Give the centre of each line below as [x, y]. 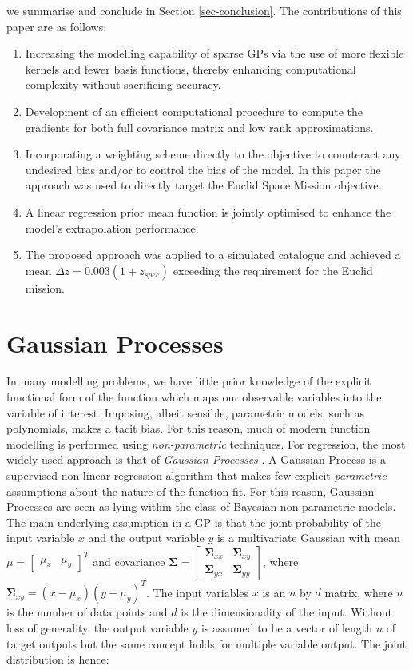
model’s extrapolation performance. [112, 227]
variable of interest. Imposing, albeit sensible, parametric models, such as [185, 412]
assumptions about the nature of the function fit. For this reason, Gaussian [191, 491]
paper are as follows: [57, 26]
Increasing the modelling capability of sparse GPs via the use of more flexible [214, 53]
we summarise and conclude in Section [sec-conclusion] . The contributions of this [204, 10]
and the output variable [146, 538]
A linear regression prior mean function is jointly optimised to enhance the [208, 211]
